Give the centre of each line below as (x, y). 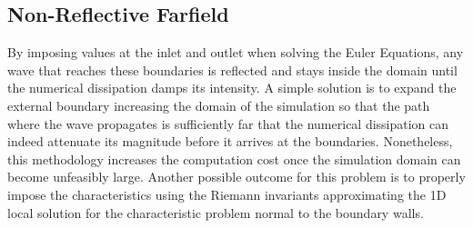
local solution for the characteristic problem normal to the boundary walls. (216, 212)
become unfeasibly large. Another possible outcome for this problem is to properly (236, 177)
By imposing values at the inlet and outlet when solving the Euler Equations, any (236, 52)
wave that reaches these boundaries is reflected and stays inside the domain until (232, 69)
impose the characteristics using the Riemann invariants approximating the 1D (227, 194)
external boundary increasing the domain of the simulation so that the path (219, 105)
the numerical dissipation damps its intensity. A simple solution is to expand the (232, 88)
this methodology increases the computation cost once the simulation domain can (234, 159)
